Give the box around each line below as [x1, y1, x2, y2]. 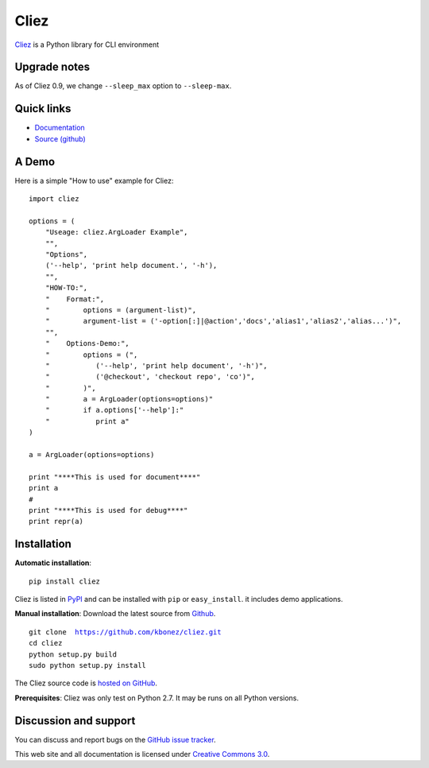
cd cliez [29, 638, 63, 648]
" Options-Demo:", [44, 339, 130, 348]
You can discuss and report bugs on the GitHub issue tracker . [14, 735, 216, 744]
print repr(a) [29, 517, 83, 526]
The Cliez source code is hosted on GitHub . [14, 678, 158, 688]
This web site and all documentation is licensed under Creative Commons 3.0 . [14, 750, 270, 759]
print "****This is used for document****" [29, 472, 201, 481]
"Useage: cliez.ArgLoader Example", [44, 227, 188, 237]
